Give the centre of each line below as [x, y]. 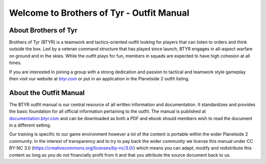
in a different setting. [30, 125]
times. [15, 63]
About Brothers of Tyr [43, 30]
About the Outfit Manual [47, 93]
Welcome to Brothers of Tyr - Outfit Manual [99, 13]
